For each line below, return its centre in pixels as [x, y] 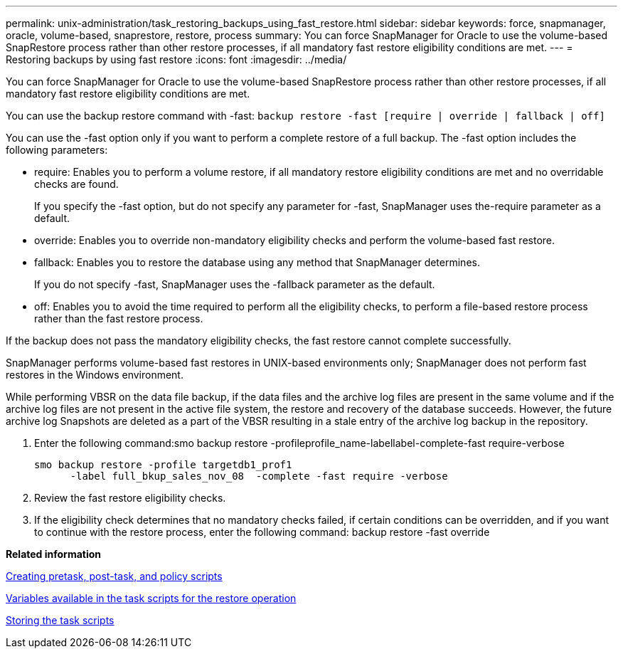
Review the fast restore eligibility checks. [130, 498]
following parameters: [57, 150]
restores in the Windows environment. [95, 375]
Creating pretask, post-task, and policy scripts [114, 576]
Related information [54, 554]
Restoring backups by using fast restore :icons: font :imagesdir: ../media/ [176, 59]
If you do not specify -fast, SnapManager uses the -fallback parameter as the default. [235, 284]
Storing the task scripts [60, 620]
